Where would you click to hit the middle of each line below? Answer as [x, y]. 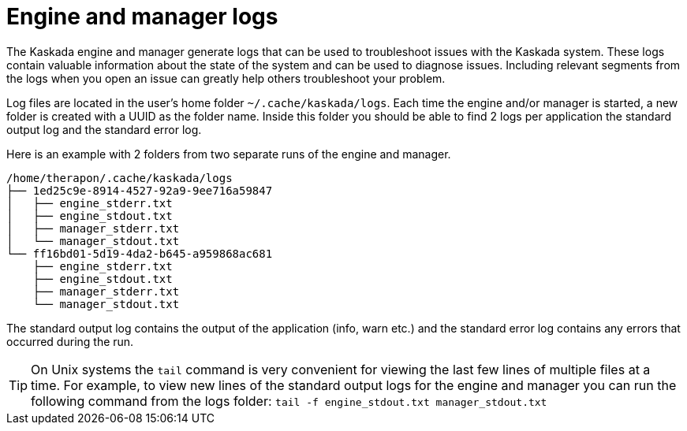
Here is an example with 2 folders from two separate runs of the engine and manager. [229, 154]
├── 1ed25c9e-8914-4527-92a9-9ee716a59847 [140, 190]
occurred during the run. [70, 341]
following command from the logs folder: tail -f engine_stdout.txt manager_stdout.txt [289, 401]
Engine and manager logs [142, 17]
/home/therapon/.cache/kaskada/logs [119, 178]
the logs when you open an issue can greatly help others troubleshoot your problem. [226, 78]
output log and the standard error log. [104, 129]
